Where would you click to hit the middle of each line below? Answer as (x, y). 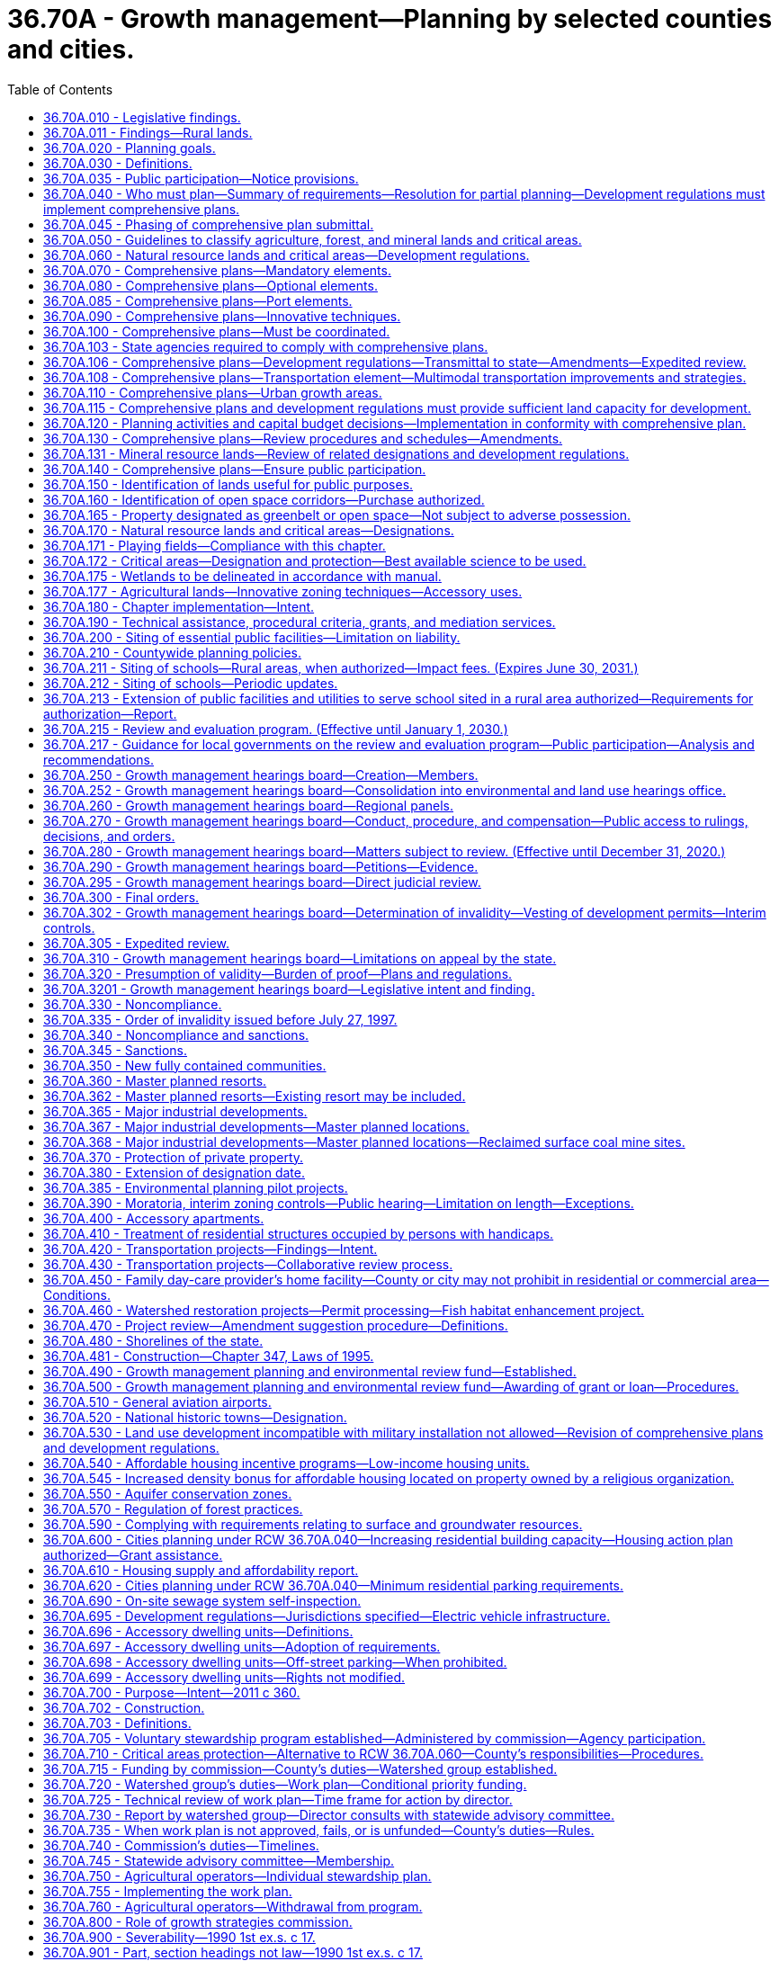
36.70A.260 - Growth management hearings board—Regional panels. (248, 805)
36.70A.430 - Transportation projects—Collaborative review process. (248, 1264)
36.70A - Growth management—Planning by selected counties (390, 19)
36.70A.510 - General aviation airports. (157, 1401)
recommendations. (99, 759)
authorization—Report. (110, 713)
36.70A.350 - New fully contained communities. (185, 1065)
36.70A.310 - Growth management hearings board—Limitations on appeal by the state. (300, 958)
